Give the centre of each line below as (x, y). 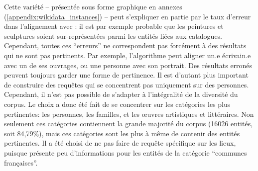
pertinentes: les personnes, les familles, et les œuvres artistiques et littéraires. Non (129, 114)
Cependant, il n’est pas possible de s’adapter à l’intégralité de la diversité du (121, 94)
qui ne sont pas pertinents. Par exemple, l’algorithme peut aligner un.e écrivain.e (128, 55)
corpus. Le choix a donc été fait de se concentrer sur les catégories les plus (117, 104)
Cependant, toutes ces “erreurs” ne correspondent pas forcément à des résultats (125, 45)
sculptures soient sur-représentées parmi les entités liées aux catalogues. (113, 36)
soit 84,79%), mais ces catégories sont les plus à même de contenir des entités (122, 133)
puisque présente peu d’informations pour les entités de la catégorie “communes (126, 152)
